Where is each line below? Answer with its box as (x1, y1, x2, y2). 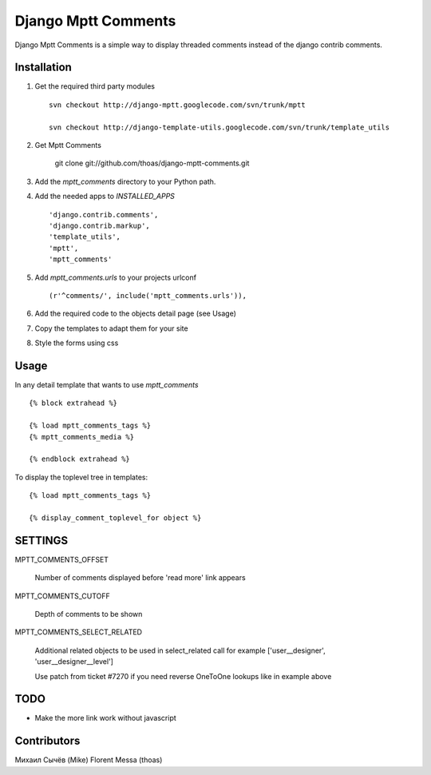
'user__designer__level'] (34, 657, 113, 666)
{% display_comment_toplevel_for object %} (29, 513, 202, 523)
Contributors (14, 734, 81, 748)
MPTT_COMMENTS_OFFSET (14, 554, 109, 564)
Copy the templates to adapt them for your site (34, 324, 188, 333)
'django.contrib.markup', (49, 221, 151, 230)
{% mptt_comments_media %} (29, 432, 135, 441)
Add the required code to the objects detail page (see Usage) (34, 308, 237, 319)
